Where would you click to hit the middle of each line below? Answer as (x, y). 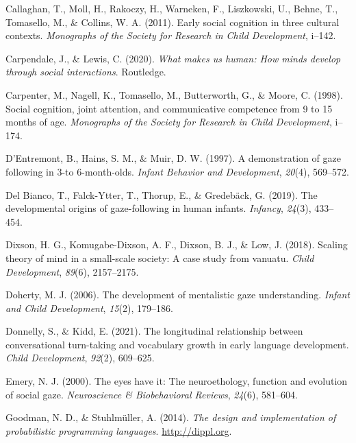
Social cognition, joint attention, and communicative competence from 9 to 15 (169, 108)
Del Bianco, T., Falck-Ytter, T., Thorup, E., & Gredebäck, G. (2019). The (162, 194)
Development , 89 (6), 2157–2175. (72, 271)
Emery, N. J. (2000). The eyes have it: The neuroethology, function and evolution (177, 381)
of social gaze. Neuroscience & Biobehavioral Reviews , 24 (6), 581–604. (152, 394)
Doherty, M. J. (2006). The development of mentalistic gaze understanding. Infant (178, 295)
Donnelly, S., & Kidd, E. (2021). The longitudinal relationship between (154, 331)
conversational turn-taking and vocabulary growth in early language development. (177, 344)
